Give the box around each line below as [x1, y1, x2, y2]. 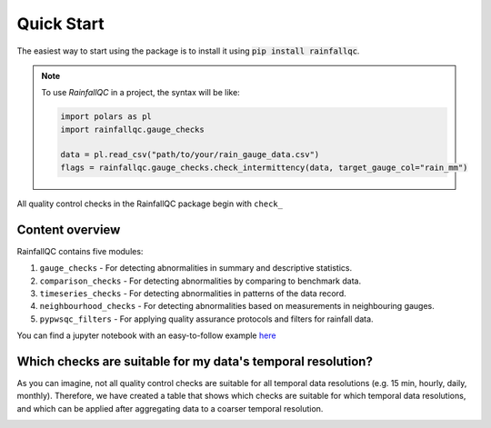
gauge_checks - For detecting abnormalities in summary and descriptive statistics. [39, 263, 353, 274]
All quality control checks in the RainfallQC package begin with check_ [16, 198, 284, 209]
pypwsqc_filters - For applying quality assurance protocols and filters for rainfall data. [39, 314, 374, 324]
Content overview [16, 222, 121, 237]
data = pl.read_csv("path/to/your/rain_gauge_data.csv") [60, 150, 320, 160]
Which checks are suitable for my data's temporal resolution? [16, 353, 373, 369]
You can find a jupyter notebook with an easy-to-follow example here [16, 330, 276, 341]
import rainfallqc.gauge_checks [60, 124, 205, 134]
